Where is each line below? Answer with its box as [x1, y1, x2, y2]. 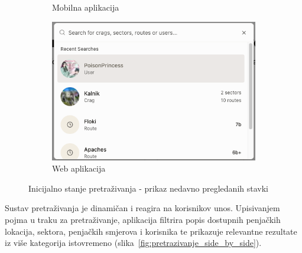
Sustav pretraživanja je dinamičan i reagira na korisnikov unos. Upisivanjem [5, 202, 280, 214]
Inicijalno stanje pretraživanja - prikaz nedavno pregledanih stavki [28, 182, 268, 194]
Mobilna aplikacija [52, 1, 119, 13]
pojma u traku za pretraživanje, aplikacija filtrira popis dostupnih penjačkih [5, 213, 281, 226]
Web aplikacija [52, 162, 106, 175]
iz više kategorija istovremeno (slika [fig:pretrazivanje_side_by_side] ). [5, 236, 262, 249]
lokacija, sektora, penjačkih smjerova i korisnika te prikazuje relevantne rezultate [5, 225, 297, 237]
